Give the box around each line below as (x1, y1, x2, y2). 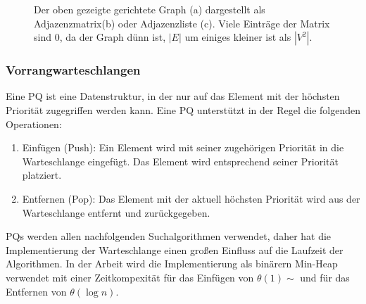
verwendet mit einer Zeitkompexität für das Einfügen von (6, 270, 254, 284)
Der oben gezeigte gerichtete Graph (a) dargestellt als (34, 2, 265, 16)
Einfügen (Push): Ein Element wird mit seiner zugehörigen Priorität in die (22, 140, 344, 155)
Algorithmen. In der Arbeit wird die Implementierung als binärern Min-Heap (6, 256, 338, 271)
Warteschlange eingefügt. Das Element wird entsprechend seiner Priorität (22, 153, 339, 168)
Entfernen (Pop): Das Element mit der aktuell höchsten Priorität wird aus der (22, 191, 360, 205)
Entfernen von (6, 284, 67, 298)
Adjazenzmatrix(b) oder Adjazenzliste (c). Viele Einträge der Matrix (34, 15, 330, 30)
